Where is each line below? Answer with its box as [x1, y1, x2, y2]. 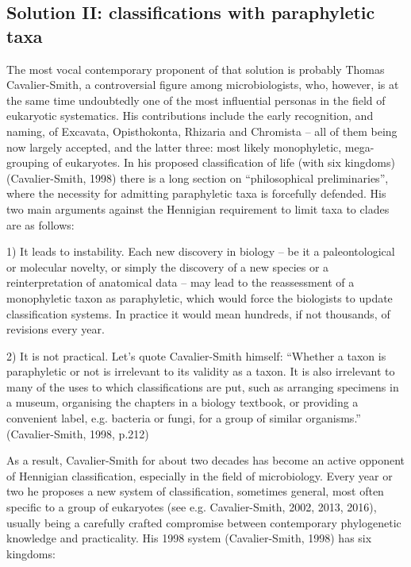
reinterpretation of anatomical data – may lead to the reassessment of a [6, 274, 355, 291]
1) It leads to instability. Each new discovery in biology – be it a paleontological [6, 243, 395, 260]
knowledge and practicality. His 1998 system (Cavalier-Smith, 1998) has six [6, 530, 372, 546]
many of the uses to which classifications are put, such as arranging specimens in [6, 378, 399, 395]
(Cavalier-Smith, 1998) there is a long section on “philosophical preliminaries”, [6, 169, 389, 186]
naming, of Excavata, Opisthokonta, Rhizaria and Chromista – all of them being [6, 122, 398, 139]
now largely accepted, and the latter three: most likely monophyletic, [6, 138, 342, 155]
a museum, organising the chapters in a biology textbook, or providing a [6, 394, 359, 411]
